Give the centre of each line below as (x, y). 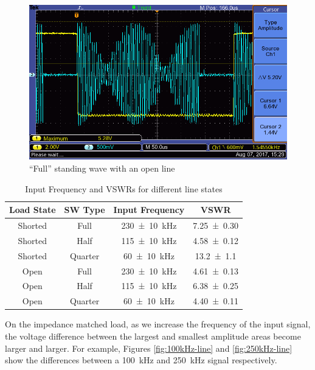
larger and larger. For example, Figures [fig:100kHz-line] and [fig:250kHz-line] (149, 348)
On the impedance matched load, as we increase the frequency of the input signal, (158, 324)
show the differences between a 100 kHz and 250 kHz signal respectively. (141, 360)
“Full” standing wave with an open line (102, 168)
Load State (33, 210)
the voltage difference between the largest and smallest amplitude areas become (153, 336)
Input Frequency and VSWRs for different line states (124, 188)
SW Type (85, 210)
